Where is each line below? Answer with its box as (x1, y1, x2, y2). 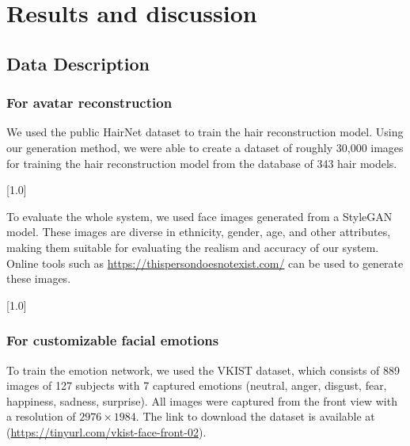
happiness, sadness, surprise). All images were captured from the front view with (6, 392, 397, 409)
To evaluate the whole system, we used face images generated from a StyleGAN (6, 208, 393, 224)
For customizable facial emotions (6, 330, 219, 350)
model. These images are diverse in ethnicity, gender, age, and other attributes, (6, 223, 391, 240)
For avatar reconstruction (6, 93, 173, 112)
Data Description (6, 51, 150, 75)
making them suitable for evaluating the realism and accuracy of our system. (6, 238, 379, 255)
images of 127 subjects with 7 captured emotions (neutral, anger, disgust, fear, (6, 377, 387, 394)
